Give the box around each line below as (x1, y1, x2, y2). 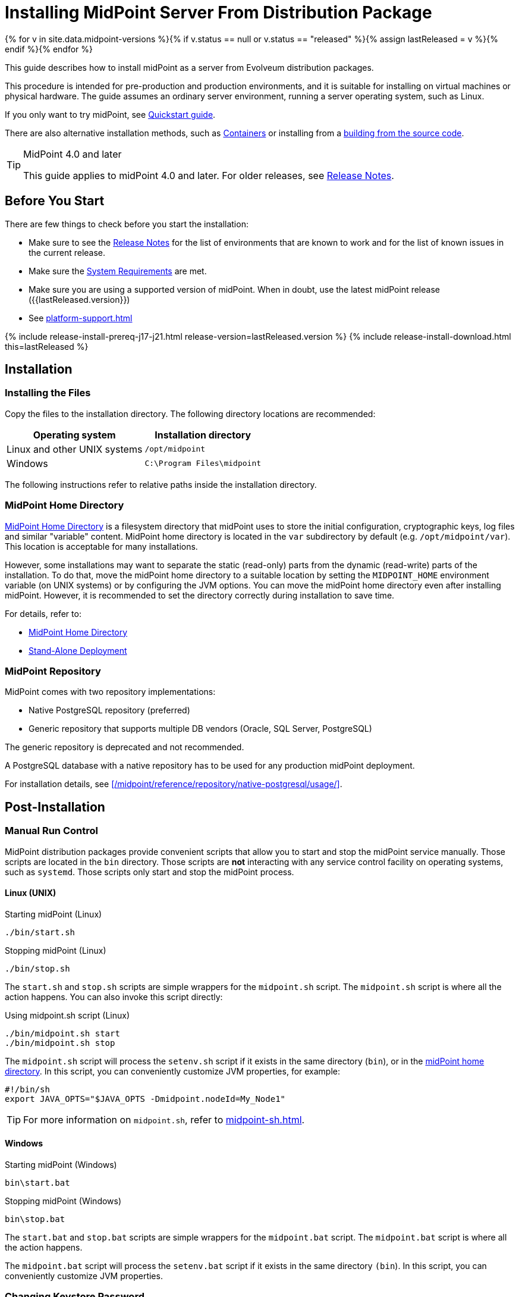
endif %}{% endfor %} (5, 43, 93, 54)
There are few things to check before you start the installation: (5, 218, 249, 229)
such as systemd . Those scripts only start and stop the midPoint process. (5, 866, 294, 877)
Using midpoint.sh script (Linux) (5, 1010, 130, 1020)
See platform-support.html (29, 312, 133, 323)
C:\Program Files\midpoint (144, 459, 262, 468)
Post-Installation (5, 799, 105, 814)
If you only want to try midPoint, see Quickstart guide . (5, 109, 216, 120)
